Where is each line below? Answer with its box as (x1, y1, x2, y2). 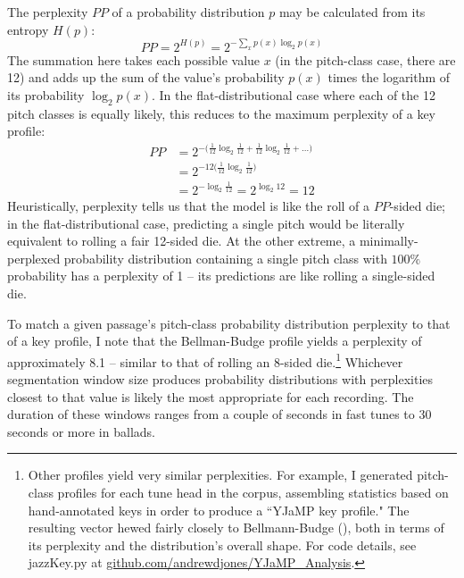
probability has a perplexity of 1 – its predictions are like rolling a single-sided (7, 266, 435, 285)
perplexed (7, 248, 61, 267)
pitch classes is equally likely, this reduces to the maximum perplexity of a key (7, 104, 436, 122)
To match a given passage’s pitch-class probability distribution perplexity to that (7, 314, 451, 332)
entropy (7, 20, 49, 38)
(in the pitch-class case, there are (275, 50, 456, 69)
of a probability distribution (112, 3, 265, 21)
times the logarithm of (327, 68, 451, 87)
